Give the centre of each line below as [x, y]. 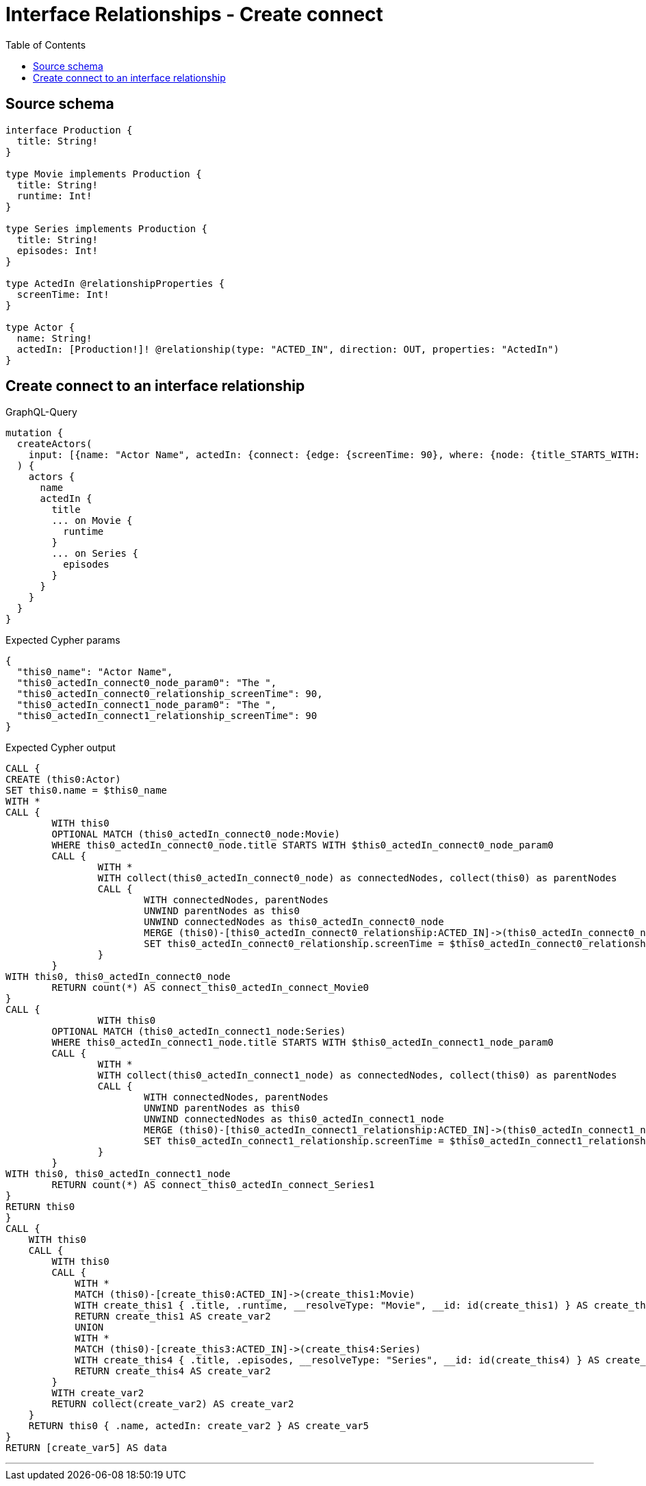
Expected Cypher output [61, 748]
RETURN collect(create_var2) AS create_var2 [173, 1404]
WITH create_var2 [98, 1393]
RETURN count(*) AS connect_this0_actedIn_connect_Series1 [213, 1185]
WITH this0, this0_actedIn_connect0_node [118, 977]
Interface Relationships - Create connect [194, 14]
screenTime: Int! [63, 294]
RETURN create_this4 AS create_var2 [173, 1371]
